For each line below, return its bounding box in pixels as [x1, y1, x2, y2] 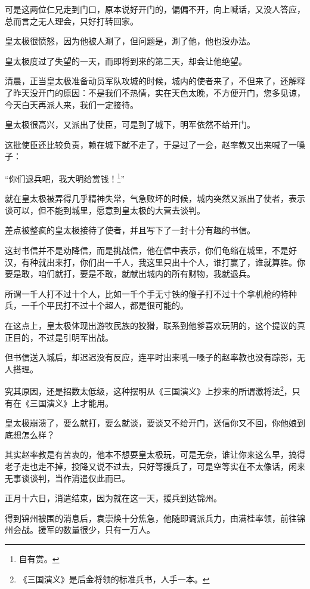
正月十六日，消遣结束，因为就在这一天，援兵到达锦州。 [5, 492, 222, 504]
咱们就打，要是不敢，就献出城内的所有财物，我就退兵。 [38, 267, 255, 280]
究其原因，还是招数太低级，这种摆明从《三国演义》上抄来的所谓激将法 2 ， [5, 383, 292, 397]
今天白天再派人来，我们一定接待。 [5, 98, 138, 110]
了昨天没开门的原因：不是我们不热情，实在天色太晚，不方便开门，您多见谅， [5, 86, 305, 98]
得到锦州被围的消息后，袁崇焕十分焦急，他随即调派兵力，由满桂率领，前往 [5, 511, 297, 524]
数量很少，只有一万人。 [63, 523, 155, 536]
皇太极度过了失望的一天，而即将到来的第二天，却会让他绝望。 [5, 54, 247, 67]
